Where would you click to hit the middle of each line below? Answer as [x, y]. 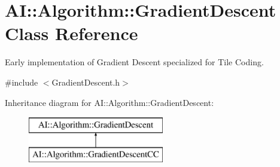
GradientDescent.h [86, 82]
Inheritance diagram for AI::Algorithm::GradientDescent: [109, 102]
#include [22, 82]
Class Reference [71, 33]
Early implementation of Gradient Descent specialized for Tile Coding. [134, 62]
